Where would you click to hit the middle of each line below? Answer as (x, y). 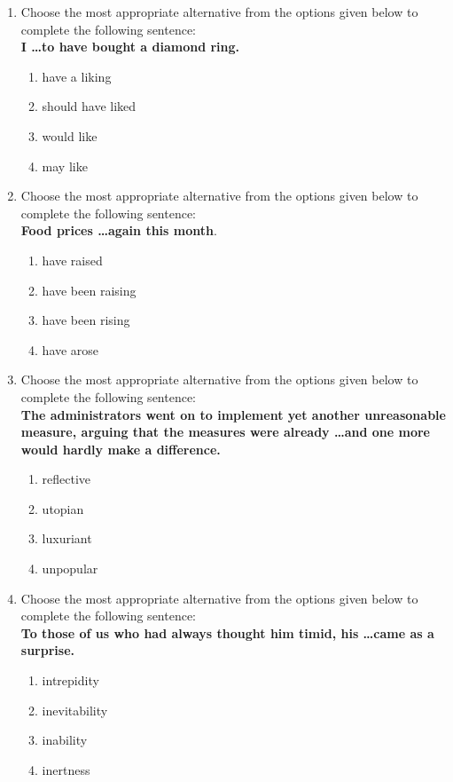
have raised (72, 260)
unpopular (70, 569)
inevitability (75, 710)
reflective (66, 479)
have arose (70, 349)
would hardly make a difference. (121, 449)
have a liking (77, 76)
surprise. (47, 650)
